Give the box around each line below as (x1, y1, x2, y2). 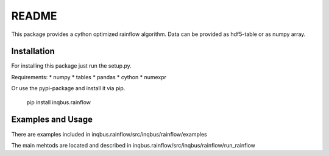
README (11, 9, 57, 23)
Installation (11, 46, 55, 57)
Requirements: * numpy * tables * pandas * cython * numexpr (11, 73, 167, 80)
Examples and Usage (11, 115, 93, 125)
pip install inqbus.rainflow (26, 98, 91, 106)
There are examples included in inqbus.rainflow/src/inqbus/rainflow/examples (11, 130, 207, 138)
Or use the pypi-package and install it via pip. (11, 85, 126, 92)
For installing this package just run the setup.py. (11, 62, 132, 69)
